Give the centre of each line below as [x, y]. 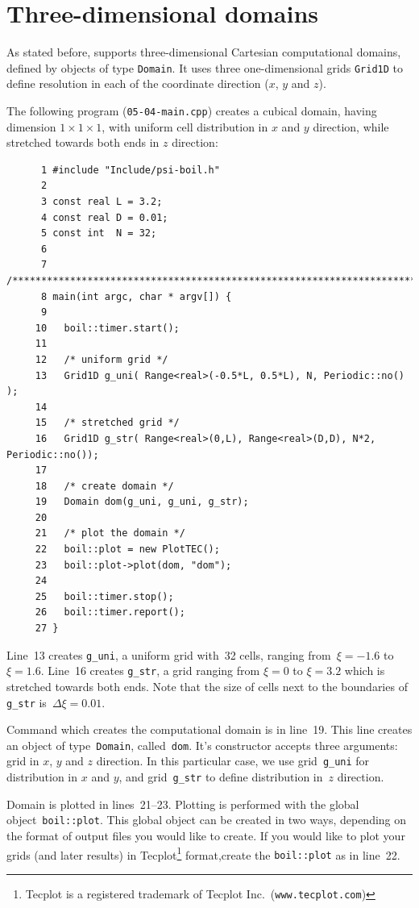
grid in [23, 761]
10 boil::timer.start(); [107, 328]
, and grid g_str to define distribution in [221, 777]
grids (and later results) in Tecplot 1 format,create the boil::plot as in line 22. [203, 853]
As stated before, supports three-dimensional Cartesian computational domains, [204, 52]
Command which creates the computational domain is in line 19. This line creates [209, 729]
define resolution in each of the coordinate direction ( [138, 83]
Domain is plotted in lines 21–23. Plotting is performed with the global [183, 804]
